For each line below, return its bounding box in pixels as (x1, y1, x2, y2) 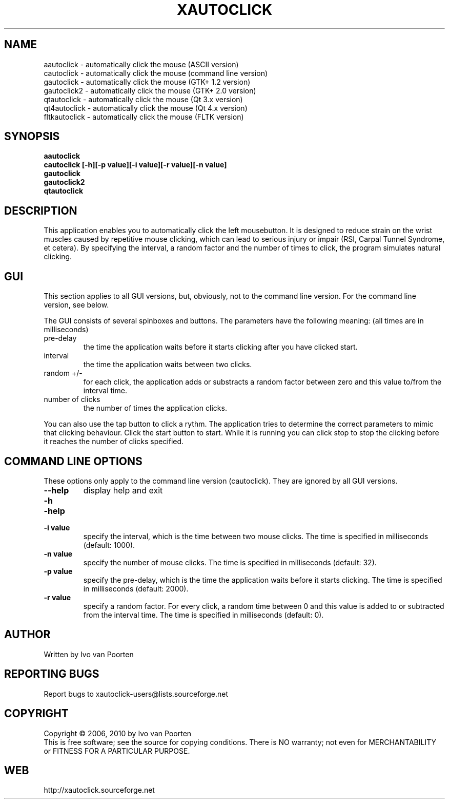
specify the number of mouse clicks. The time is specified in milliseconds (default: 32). (83, 558, 377, 567)
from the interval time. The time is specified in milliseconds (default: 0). (83, 610, 324, 619)
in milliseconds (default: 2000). (83, 584, 189, 593)
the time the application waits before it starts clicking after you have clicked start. (83, 342, 358, 352)
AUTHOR (4, 628, 51, 641)
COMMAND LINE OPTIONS (4, 454, 142, 468)
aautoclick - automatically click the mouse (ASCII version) (44, 60, 239, 69)
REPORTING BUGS (4, 667, 99, 681)
